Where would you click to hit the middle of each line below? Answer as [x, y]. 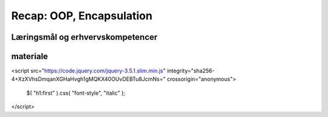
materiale [30, 56]
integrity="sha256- [191, 71]
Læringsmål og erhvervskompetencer [84, 37]
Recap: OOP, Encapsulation [82, 16]
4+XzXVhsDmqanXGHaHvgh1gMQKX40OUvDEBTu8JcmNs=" [88, 79]
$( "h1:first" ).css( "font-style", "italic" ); [76, 93]
